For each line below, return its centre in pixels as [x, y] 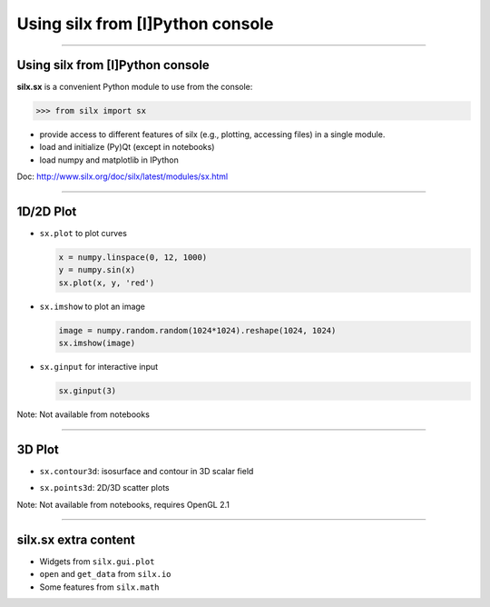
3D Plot [38, 449]
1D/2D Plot [47, 212]
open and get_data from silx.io [105, 574]
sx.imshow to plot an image [92, 306]
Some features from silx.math [99, 587]
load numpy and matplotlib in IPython [109, 160]
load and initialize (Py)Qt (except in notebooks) [127, 147]
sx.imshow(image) [97, 343]
